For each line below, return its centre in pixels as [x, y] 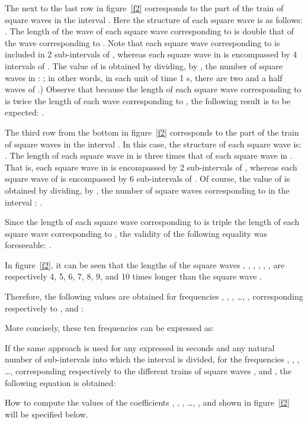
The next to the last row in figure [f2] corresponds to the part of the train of [144, 8]
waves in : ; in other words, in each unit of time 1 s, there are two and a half [144, 77]
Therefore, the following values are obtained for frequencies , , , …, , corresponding [154, 296]
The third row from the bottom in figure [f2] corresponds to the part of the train [152, 132]
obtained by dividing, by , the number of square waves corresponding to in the [147, 190]
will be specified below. [46, 414]
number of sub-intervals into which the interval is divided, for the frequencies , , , [152, 359]
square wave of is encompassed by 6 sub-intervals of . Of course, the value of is [147, 179]
